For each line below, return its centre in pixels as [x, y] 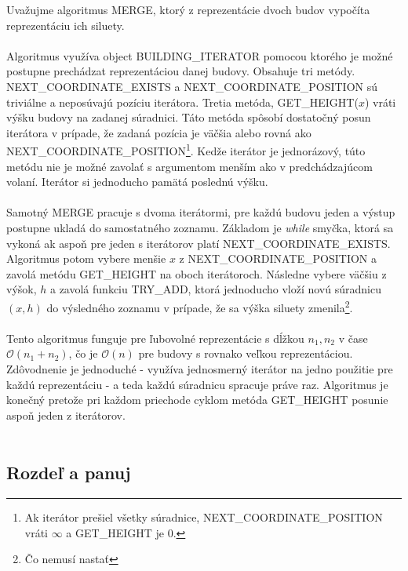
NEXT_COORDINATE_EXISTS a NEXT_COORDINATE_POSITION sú [192, 86]
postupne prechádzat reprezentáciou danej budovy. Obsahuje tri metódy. [181, 71]
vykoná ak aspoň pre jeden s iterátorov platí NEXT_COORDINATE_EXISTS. [199, 243]
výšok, [22, 289]
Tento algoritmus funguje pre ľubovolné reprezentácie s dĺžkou [155, 338]
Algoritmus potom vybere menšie [86, 258]
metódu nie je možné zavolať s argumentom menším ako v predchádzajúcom [189, 166]
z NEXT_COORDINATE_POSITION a [278, 258]
